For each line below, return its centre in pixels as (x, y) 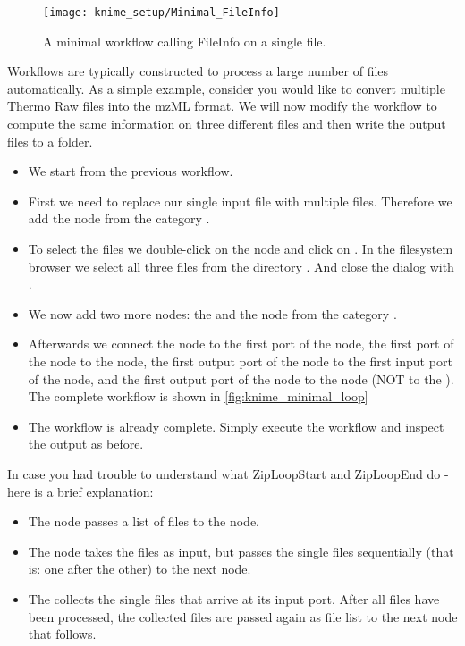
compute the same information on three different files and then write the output (227, 124)
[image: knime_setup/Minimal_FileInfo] (161, 13)
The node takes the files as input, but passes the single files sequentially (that (241, 551)
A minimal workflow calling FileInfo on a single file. (185, 41)
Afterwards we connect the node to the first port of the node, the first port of (241, 344)
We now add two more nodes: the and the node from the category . (212, 313)
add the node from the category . (119, 218)
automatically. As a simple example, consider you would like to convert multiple (226, 88)
